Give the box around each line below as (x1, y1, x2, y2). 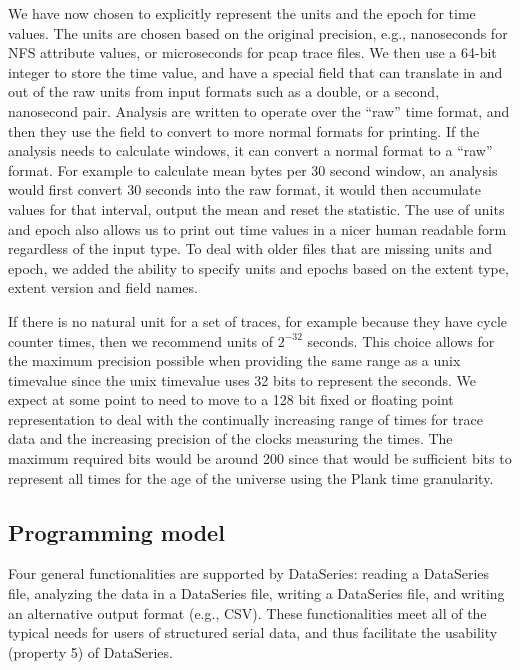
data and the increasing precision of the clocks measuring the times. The (8, 428, 453, 449)
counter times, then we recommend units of (8, 330, 274, 351)
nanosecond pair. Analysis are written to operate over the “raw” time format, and (8, 100, 510, 121)
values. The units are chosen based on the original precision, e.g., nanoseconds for (8, 22, 508, 43)
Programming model (8, 516, 225, 547)
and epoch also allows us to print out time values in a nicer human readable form (8, 218, 507, 239)
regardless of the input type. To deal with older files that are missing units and (8, 238, 493, 259)
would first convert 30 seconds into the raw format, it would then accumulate (8, 179, 481, 200)
